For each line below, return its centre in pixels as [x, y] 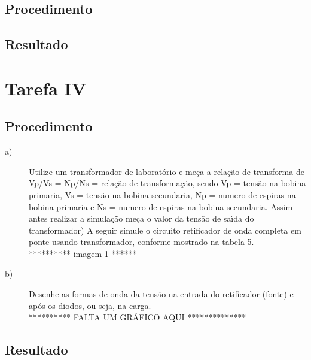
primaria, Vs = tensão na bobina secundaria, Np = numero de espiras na [162, 194]
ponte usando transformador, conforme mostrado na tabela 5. [141, 242]
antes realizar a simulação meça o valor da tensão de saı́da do [141, 218]
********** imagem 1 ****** [83, 253]
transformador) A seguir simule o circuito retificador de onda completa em [165, 230]
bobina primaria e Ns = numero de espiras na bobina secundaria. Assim [161, 206]
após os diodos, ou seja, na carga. [90, 305]
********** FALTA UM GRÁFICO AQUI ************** [138, 317]
